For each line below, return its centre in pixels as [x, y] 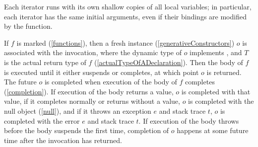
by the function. [28, 26]
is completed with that [216, 91]
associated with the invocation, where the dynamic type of [93, 52]
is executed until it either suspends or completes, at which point [101, 72]
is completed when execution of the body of [111, 82]
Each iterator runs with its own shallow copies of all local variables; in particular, [128, 6]
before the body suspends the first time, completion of [87, 130]
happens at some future [213, 130]
